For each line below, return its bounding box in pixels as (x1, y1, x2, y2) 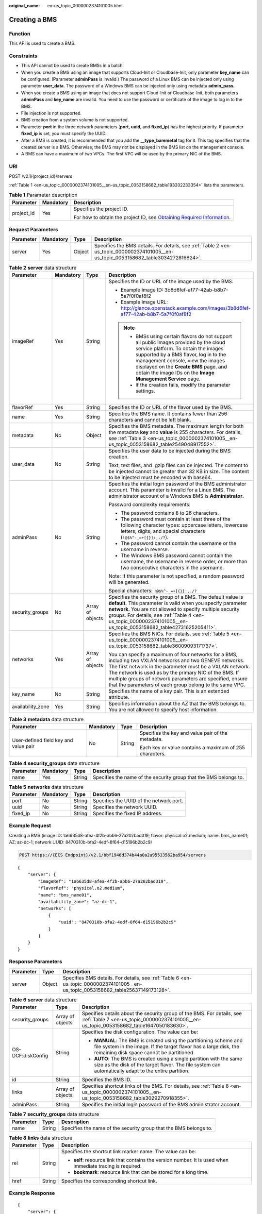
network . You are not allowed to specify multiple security (108, 606, 240, 612)
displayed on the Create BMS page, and (135, 363, 227, 370)
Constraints (9, 52, 38, 59)
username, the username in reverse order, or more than (120, 558, 247, 565)
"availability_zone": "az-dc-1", (38, 899, 117, 904)
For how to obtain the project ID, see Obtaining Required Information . (73, 214, 231, 220)
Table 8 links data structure (9, 1134, 73, 1141)
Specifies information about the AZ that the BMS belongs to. (108, 700, 246, 707)
